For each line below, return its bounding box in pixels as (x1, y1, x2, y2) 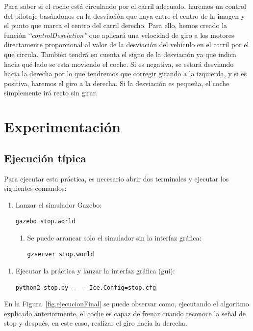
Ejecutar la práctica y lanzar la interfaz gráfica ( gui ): (15, 266, 175, 276)
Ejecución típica (4, 150, 87, 165)
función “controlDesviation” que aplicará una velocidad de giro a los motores (4, 30, 234, 40)
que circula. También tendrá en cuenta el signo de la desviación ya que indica (4, 49, 236, 59)
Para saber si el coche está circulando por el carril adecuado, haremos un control (4, 1, 246, 11)
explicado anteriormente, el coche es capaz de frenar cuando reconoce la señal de (4, 308, 246, 318)
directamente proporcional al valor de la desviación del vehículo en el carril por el (4, 39, 249, 50)
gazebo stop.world (15, 218, 76, 225)
